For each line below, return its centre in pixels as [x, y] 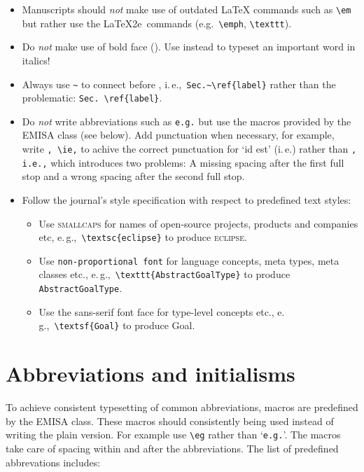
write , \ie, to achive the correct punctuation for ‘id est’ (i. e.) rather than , [189, 149]
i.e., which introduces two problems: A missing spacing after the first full [183, 162]
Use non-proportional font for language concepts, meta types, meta [189, 260]
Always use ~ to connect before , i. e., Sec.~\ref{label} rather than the [179, 84]
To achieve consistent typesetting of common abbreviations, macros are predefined [182, 407]
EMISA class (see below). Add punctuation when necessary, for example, [178, 135]
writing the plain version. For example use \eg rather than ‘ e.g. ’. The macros [173, 435]
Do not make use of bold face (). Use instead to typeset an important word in [189, 47]
